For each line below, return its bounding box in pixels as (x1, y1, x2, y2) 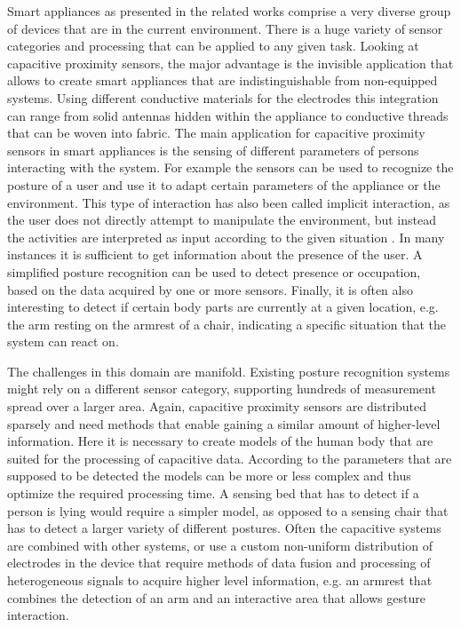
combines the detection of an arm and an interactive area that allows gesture (7, 588, 425, 607)
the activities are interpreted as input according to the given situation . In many (7, 227, 445, 246)
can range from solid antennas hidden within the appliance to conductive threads (7, 106, 449, 124)
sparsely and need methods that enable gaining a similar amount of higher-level (7, 414, 441, 433)
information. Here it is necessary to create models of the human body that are (7, 432, 433, 450)
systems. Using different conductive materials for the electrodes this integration (7, 88, 439, 107)
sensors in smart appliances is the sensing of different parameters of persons (7, 140, 419, 159)
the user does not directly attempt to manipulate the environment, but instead (7, 210, 436, 229)
